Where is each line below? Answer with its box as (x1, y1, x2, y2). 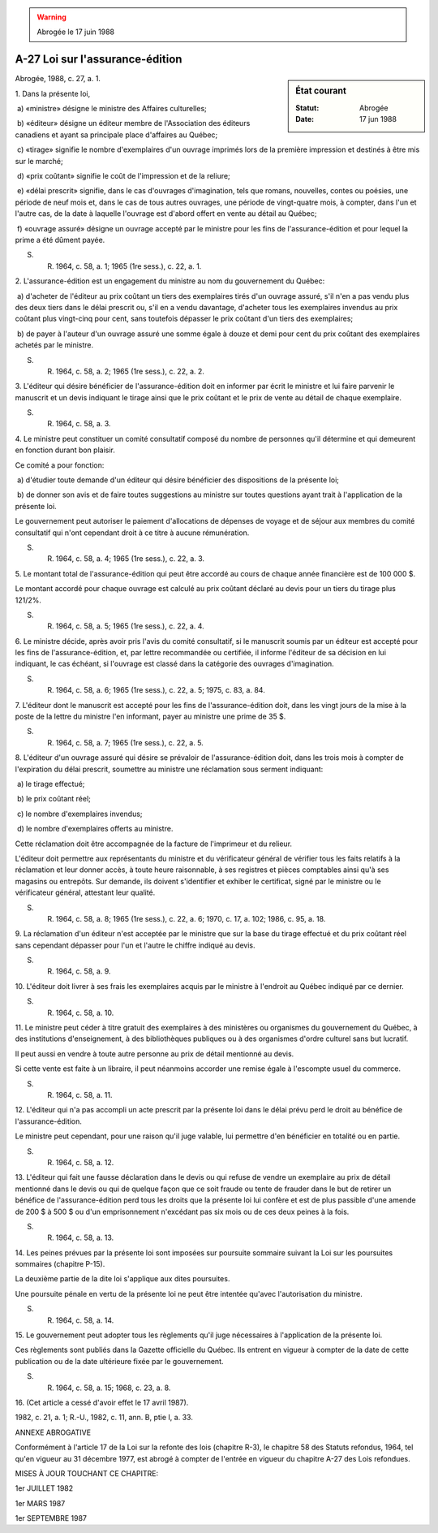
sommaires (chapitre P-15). (15, 1259, 105, 1269)
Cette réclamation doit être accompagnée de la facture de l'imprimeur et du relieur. (15, 839, 292, 849)
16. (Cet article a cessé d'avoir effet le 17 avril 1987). (15, 1397, 189, 1407)
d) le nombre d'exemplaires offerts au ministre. (16, 824, 174, 834)
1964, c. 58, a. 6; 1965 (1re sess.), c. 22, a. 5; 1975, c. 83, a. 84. (55, 685, 265, 695)
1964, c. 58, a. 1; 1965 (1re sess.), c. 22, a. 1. (55, 261, 202, 271)
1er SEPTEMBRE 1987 (15, 1514, 87, 1523)
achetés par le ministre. (15, 340, 94, 350)
